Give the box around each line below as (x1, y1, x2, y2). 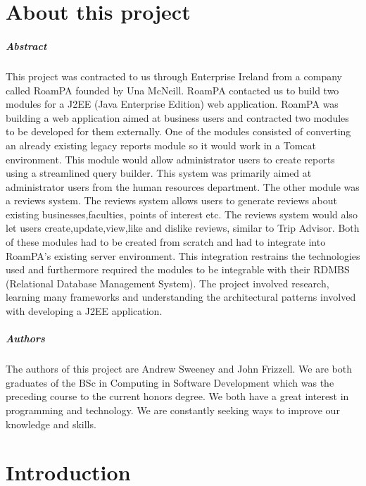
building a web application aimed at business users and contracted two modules (6, 110, 349, 125)
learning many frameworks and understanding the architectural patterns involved (6, 289, 356, 304)
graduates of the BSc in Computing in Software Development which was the (6, 375, 334, 390)
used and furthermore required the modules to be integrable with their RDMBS (6, 262, 350, 277)
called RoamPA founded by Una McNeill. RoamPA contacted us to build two (6, 82, 339, 97)
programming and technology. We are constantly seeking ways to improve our (6, 402, 340, 417)
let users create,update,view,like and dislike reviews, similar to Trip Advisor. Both (6, 220, 360, 235)
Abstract (6, 38, 47, 53)
